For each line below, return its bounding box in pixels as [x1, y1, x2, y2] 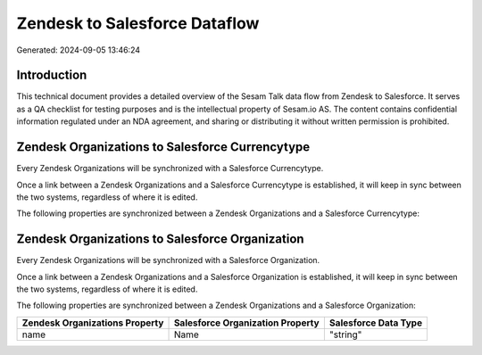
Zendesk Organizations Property [21, 317, 164, 329]
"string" [328, 328, 362, 341]
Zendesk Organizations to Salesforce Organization [16, 232, 304, 247]
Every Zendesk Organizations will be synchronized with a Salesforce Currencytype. [16, 163, 324, 174]
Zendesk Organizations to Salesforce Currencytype [16, 139, 311, 155]
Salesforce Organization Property [173, 317, 320, 329]
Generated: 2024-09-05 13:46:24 [16, 45, 141, 55]
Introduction [16, 68, 87, 83]
